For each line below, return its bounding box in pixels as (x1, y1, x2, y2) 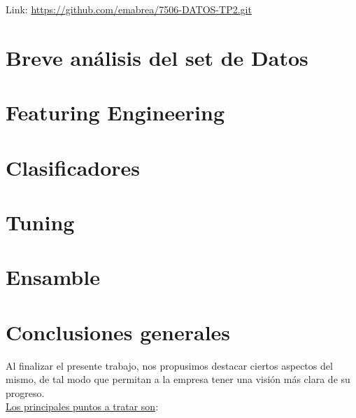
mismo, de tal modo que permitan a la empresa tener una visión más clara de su (6, 372, 350, 386)
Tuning (6, 207, 75, 236)
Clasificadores (6, 153, 141, 181)
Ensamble (6, 263, 100, 291)
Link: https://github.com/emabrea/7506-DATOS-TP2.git (6, 2, 252, 16)
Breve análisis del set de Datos (6, 43, 308, 71)
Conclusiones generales (6, 317, 231, 346)
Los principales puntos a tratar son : (6, 399, 159, 414)
